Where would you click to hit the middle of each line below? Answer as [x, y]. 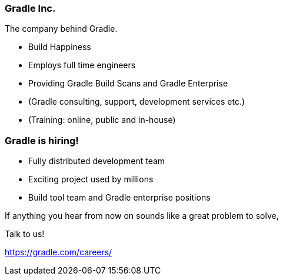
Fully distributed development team [97, 161]
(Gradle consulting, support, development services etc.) [137, 102]
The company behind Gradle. [61, 29]
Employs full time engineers [82, 65]
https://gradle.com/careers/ [59, 252]
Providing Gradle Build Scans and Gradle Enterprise [128, 84]
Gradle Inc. [30, 8]
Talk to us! [25, 234]
